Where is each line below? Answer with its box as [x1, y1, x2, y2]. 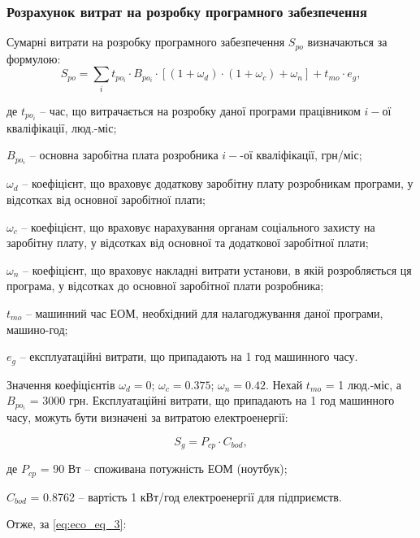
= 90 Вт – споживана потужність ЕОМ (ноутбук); [40, 460, 288, 477]
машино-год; [6, 320, 68, 337]
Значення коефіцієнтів [6, 375, 115, 393]
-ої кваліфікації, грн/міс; [240, 146, 362, 163]
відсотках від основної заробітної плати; [6, 190, 206, 207]
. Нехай [265, 375, 303, 393]
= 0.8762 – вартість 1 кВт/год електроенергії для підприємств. [30, 488, 342, 505]
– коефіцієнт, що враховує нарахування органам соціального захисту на [21, 218, 375, 235]
